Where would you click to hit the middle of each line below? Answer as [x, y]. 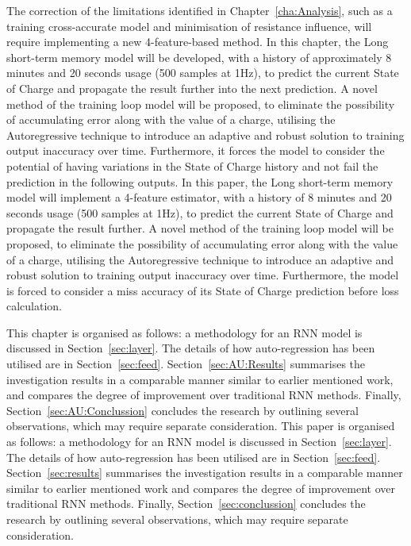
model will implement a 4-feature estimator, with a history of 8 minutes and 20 [199, 197]
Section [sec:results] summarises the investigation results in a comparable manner [205, 473]
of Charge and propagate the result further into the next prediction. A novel [192, 88]
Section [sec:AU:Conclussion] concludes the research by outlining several [182, 410]
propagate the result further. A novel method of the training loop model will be [200, 228]
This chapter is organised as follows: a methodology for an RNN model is [184, 332]
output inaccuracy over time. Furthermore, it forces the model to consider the [196, 150]
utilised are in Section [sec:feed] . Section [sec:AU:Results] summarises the [186, 364]
